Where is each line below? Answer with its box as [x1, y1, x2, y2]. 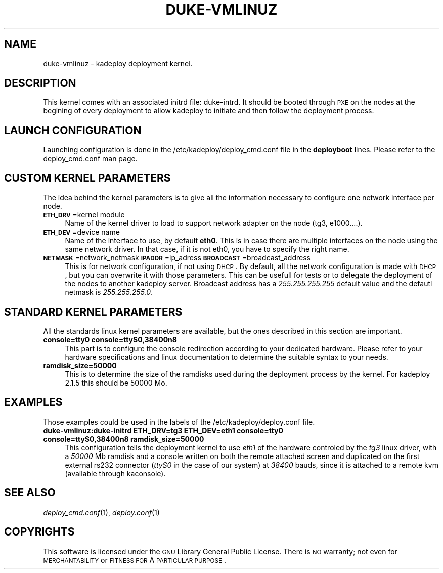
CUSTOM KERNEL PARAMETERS [4, 171, 171, 184]
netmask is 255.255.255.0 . [65, 288, 153, 297]
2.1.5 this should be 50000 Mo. [65, 378, 167, 387]
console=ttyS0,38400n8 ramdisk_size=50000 [43, 434, 204, 443]
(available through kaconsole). [65, 469, 166, 478]
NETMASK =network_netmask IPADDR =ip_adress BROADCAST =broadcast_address [43, 253, 311, 262]
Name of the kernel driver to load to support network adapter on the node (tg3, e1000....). [65, 219, 363, 228]
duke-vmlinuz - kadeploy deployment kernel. [43, 59, 193, 68]
